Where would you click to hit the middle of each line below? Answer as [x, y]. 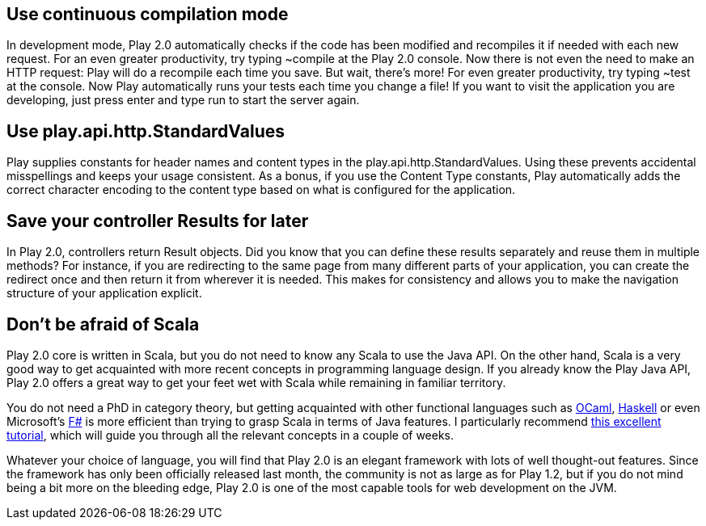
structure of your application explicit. [104, 293]
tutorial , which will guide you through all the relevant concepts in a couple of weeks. [230, 435]
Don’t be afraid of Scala [103, 324]
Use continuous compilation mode [148, 14]
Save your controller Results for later [158, 221]
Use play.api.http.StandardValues [146, 131]
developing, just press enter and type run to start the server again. [183, 100]
